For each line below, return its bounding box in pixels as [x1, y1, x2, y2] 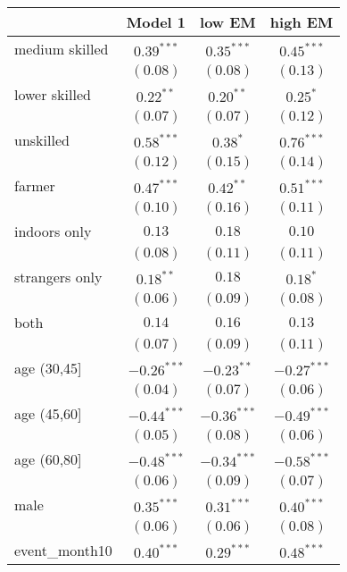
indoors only [14, 221, 92, 241]
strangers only [14, 266, 103, 287]
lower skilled [14, 84, 91, 105]
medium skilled [14, 38, 109, 59]
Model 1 [126, 12, 186, 32]
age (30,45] [14, 357, 82, 378]
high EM [269, 12, 334, 32]
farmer [14, 175, 55, 196]
